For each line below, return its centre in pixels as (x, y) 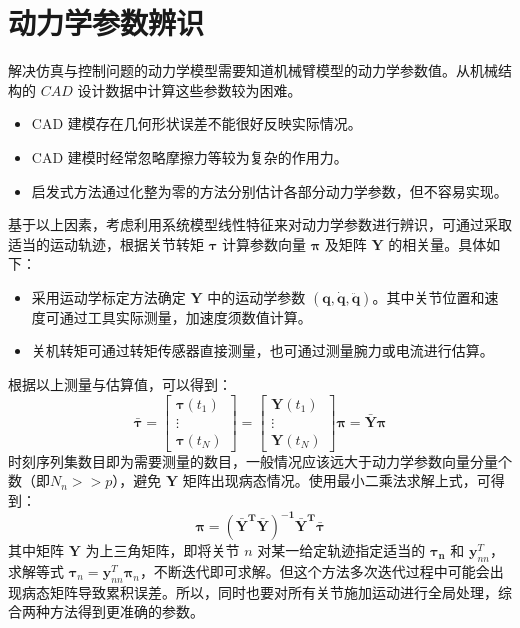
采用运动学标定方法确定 (108, 296)
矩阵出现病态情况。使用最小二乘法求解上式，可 (336, 480)
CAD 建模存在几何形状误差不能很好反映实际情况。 (196, 123)
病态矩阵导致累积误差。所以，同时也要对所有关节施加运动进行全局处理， (259, 591)
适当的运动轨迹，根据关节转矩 (106, 243)
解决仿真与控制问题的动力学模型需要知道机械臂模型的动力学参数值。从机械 (253, 70)
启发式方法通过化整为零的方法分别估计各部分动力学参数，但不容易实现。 (269, 190)
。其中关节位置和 (428, 296)
